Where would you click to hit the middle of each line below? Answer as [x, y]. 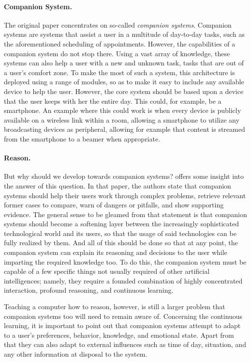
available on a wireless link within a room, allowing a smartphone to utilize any [122, 119]
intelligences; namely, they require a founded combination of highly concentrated [123, 280]
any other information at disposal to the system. [76, 354]
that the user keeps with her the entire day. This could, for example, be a [113, 101]
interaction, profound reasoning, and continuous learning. [89, 290]
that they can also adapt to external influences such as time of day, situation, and [125, 344]
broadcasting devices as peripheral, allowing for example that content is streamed [125, 129]
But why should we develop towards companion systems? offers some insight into [124, 176]
